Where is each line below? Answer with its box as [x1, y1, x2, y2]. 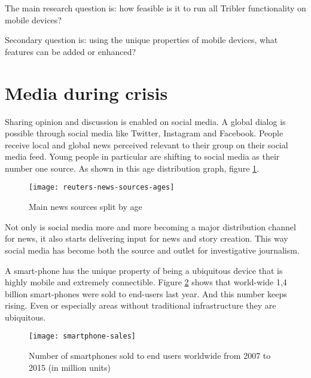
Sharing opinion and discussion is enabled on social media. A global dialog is [5, 115, 286, 127]
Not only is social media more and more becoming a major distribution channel [5, 220, 296, 233]
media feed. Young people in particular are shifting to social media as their [5, 150, 280, 163]
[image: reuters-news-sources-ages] [29, 183, 175, 192]
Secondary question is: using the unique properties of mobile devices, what [5, 33, 278, 46]
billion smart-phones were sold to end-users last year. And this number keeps [5, 287, 287, 300]
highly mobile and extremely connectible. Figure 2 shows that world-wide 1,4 [5, 276, 287, 288]
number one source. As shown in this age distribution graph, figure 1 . [5, 161, 259, 174]
